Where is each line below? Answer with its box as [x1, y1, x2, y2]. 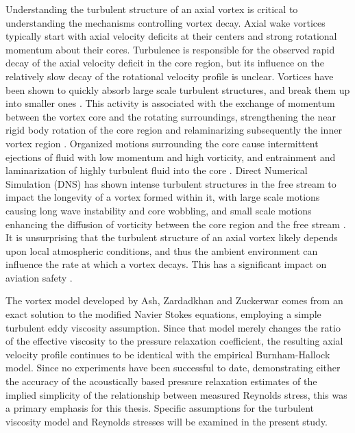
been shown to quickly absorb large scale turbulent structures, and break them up [5, 82, 350, 97]
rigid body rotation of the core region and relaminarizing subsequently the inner [5, 123, 342, 137]
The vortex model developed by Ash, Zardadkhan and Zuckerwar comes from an [5, 293, 343, 308]
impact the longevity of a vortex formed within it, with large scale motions [5, 190, 320, 204]
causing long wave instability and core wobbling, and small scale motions [5, 203, 312, 217]
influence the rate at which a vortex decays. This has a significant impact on [5, 257, 327, 271]
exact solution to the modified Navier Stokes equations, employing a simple [5, 307, 321, 321]
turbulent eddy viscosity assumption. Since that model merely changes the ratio [5, 320, 341, 334]
